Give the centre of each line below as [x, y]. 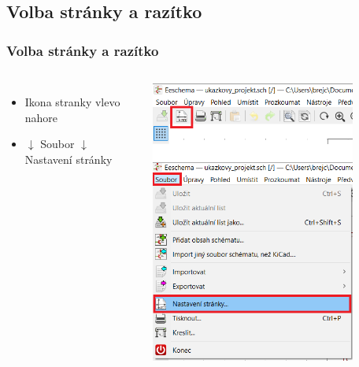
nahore [41, 117]
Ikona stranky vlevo [72, 102]
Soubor [57, 144]
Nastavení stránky [68, 159]
